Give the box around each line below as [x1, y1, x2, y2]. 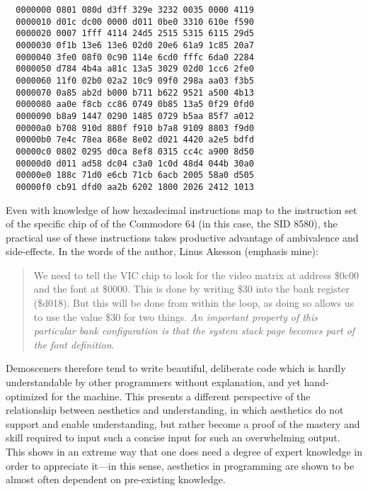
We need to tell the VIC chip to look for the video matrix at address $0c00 [33, 267, 359, 282]
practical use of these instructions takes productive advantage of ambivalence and [6, 230, 359, 244]
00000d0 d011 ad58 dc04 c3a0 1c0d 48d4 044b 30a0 [16, 158, 254, 169]
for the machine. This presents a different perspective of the [51, 388, 311, 403]
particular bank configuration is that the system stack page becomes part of [33, 323, 355, 338]
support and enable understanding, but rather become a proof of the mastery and [6, 416, 360, 431]
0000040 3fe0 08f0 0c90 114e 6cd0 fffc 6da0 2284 [16, 52, 254, 62]
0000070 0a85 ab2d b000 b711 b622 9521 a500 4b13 [16, 87, 254, 98]
